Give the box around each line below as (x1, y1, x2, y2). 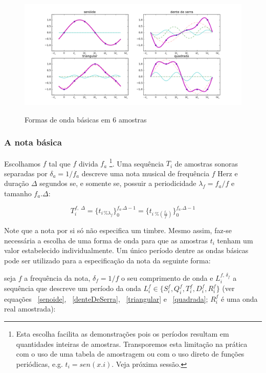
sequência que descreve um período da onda (4, 283, 141, 294)
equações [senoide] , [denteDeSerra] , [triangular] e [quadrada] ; (4, 293, 208, 304)
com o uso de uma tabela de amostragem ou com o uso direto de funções (16, 348, 245, 359)
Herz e (217, 168, 238, 178)
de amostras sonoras (174, 158, 238, 169)
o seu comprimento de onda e (121, 272, 213, 283)
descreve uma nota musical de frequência (81, 168, 210, 178)
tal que (49, 158, 71, 169)
